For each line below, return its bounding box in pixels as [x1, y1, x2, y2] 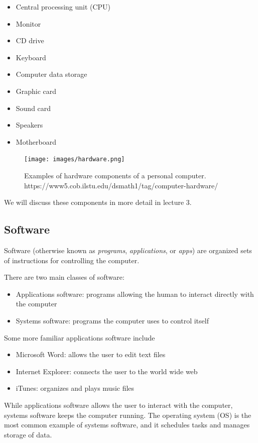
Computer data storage [16, 69, 87, 79]
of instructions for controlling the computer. [4, 255, 140, 265]
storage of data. [4, 429, 52, 439]
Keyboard [16, 52, 46, 62]
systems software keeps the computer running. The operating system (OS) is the [4, 409, 251, 420]
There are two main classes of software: [4, 272, 124, 282]
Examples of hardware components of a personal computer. [24, 170, 206, 180]
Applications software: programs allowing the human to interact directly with [16, 288, 254, 299]
